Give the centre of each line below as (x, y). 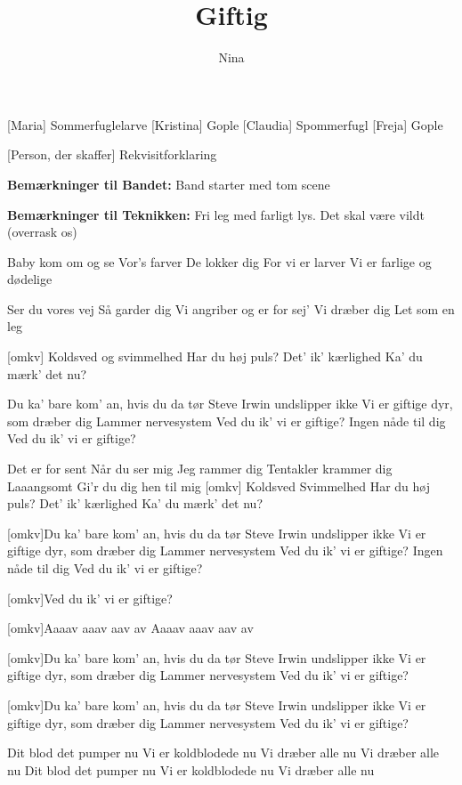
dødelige (30, 279)
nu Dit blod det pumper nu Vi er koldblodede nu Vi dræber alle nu (191, 769)
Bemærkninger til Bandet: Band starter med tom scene (169, 184)
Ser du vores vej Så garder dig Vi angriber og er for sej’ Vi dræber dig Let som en (231, 308)
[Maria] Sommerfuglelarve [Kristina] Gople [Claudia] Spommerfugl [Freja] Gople (225, 124)
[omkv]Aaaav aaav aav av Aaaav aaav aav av (130, 628)
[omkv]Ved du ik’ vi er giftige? (90, 598)
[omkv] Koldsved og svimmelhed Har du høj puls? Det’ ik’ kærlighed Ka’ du (215, 356)
